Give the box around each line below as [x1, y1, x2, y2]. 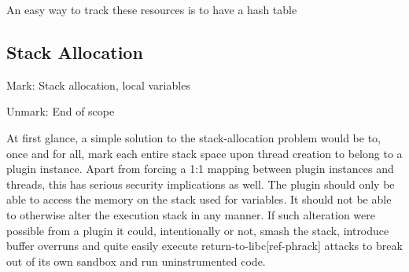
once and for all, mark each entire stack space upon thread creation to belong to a [6, 145, 403, 161]
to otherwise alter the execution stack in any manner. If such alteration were [6, 206, 375, 222]
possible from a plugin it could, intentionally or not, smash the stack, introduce [6, 222, 389, 238]
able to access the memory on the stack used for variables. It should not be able [6, 191, 392, 208]
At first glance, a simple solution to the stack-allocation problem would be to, [6, 129, 381, 145]
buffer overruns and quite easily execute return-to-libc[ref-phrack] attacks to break [6, 237, 403, 254]
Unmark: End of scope [6, 103, 115, 119]
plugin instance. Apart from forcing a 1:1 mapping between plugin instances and [6, 160, 394, 177]
